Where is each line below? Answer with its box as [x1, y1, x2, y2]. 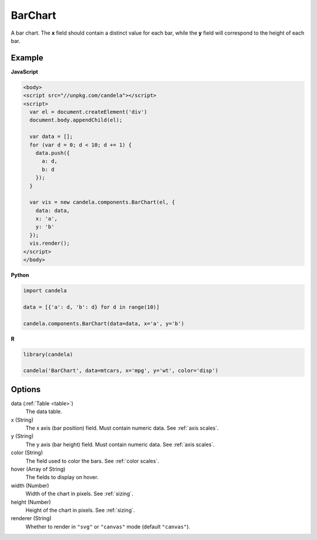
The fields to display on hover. [25, 474, 99, 481]
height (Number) [11, 498, 51, 505]
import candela [23, 288, 67, 293]
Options [11, 384, 41, 394]
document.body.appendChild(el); [29, 117, 123, 123]
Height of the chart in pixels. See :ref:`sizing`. [25, 507, 135, 514]
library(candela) [23, 351, 73, 357]
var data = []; [29, 133, 73, 140]
